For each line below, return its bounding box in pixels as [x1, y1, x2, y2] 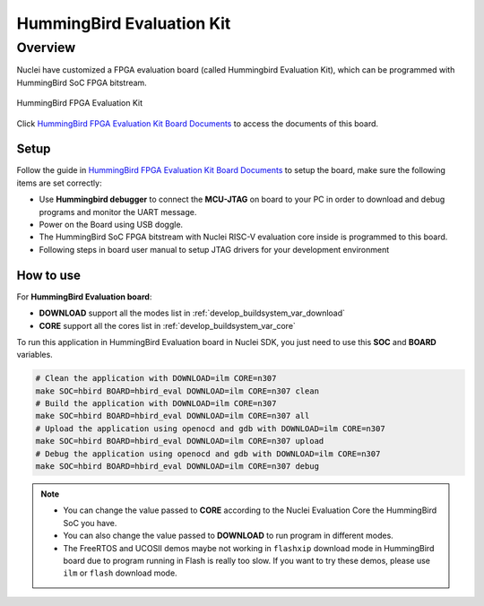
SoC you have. [63, 517, 117, 528]
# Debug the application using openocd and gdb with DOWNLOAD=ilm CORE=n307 [35, 448, 381, 459]
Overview [16, 39, 76, 56]
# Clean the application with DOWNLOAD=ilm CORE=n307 [35, 373, 277, 384]
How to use [16, 267, 81, 282]
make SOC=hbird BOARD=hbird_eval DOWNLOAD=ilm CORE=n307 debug [35, 462, 320, 471]
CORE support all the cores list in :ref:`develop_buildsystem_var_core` [39, 320, 296, 331]
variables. [16, 350, 53, 360]
